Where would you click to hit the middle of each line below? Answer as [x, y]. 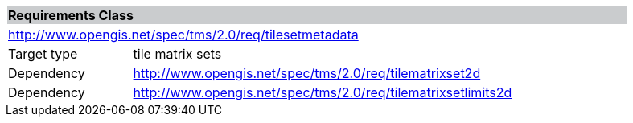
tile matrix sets [177, 54]
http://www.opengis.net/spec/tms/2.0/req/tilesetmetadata [183, 35]
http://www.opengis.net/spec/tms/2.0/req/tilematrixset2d [307, 73]
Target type [43, 54]
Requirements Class [71, 15]
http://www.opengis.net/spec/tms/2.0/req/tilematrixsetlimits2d [323, 92]
